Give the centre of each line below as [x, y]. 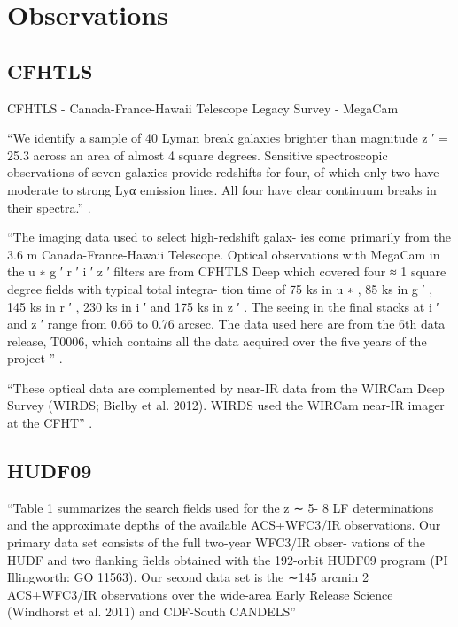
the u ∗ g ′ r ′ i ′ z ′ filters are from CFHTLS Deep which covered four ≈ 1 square [227, 271]
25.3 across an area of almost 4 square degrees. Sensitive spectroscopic [198, 155]
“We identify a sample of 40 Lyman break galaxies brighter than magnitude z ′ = [228, 138]
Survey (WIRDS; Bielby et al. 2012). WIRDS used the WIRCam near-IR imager [226, 405]
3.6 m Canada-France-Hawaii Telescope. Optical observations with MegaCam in [224, 254]
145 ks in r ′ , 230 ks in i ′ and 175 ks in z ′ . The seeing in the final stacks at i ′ [223, 306]
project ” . [35, 358]
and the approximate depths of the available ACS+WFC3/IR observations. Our [224, 525]
